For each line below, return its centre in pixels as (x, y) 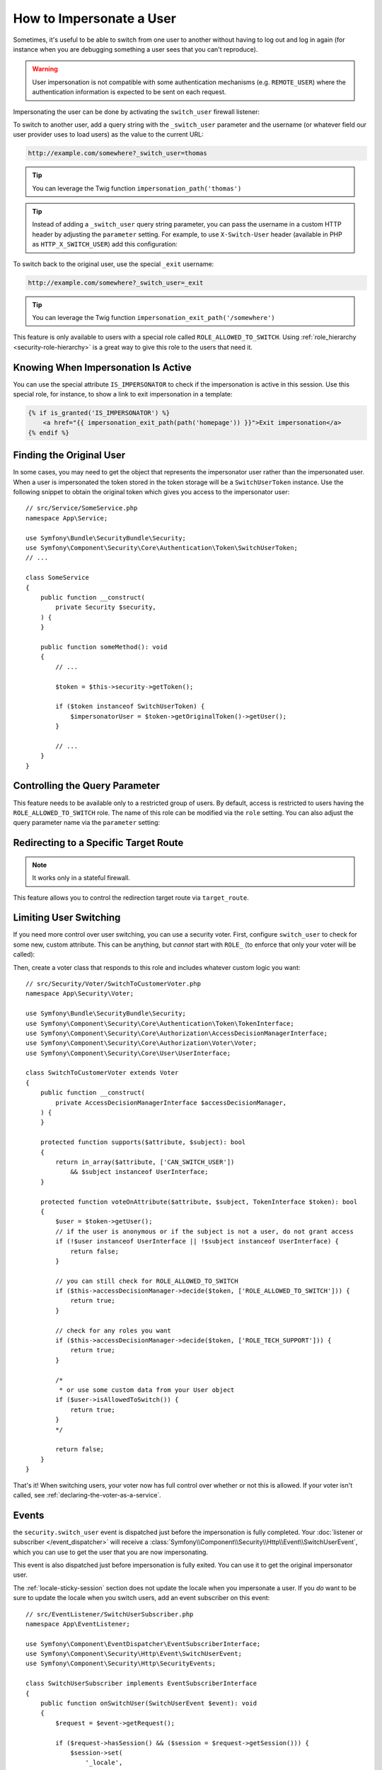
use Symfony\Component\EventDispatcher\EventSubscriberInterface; (143, 1644)
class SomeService (58, 578)
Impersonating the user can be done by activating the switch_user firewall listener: (136, 112)
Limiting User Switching (67, 918)
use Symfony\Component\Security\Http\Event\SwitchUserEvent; (134, 1654)
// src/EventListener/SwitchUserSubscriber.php (110, 1614)
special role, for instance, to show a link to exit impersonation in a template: (123, 394)
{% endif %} (49, 433)
